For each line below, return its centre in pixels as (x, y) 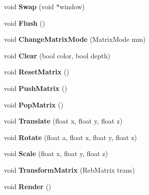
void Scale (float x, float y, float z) (56, 153)
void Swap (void (29, 6)
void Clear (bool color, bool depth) (57, 55)
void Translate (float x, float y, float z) (63, 121)
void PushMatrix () (36, 88)
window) (72, 6)
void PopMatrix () (34, 104)
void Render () (28, 186)
